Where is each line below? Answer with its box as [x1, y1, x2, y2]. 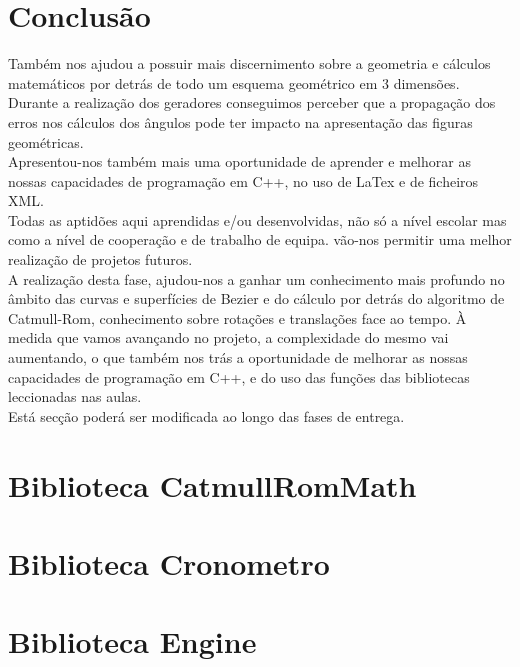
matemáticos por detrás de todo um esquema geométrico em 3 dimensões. [8, 72, 460, 93]
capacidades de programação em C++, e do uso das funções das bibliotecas [8, 366, 470, 387]
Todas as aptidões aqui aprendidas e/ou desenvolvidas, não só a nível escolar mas [8, 209, 507, 230]
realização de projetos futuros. [8, 249, 193, 270]
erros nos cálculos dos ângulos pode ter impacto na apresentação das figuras [8, 111, 473, 132]
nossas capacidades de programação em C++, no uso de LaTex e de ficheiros [8, 170, 479, 191]
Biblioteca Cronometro [8, 542, 330, 583]
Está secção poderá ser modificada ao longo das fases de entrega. [8, 405, 405, 426]
